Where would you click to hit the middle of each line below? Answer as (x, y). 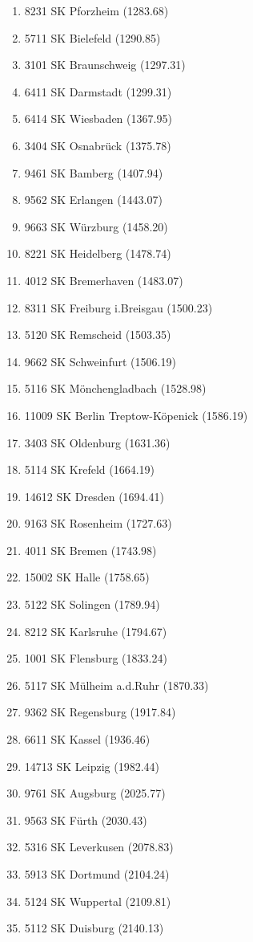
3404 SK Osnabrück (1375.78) (98, 145)
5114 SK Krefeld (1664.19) (90, 469)
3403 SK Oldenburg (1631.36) (97, 442)
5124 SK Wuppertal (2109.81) (98, 901)
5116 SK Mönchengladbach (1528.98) (115, 388)
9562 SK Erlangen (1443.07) (93, 200)
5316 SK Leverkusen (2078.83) (99, 847)
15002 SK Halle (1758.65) (87, 577)
